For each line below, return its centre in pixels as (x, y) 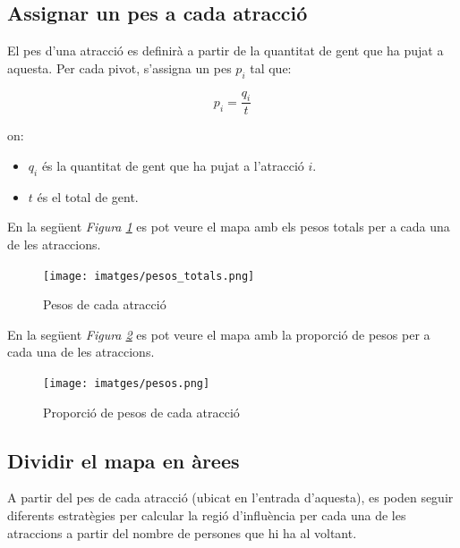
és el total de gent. (88, 196)
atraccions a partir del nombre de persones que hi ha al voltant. (182, 532)
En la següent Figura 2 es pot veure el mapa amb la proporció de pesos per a (219, 334)
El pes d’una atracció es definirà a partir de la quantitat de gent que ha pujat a (226, 51)
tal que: (271, 67)
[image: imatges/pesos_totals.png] (149, 276)
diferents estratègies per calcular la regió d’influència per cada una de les (207, 515)
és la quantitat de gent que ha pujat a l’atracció (173, 166)
